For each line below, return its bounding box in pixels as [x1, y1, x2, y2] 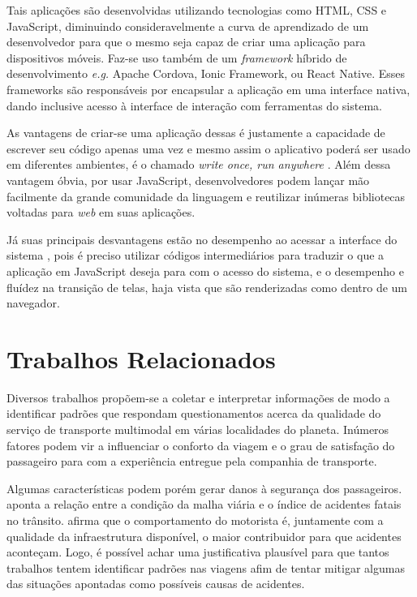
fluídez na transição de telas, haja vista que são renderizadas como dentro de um [6, 278, 408, 295]
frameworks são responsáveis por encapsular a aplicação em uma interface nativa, [6, 80, 411, 97]
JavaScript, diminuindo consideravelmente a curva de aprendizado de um [6, 17, 369, 34]
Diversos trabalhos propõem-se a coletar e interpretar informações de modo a [6, 389, 390, 406]
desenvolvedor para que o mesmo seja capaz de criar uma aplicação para [6, 33, 366, 50]
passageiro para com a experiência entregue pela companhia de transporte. [6, 453, 377, 470]
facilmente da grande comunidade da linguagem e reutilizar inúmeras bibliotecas [6, 187, 406, 204]
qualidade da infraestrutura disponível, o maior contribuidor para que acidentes [6, 527, 402, 544]
